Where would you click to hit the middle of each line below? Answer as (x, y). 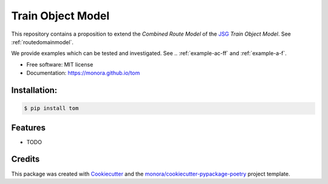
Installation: (34, 90)
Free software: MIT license (60, 64)
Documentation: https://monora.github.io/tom (83, 73)
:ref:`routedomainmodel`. (43, 42)
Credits (26, 159)
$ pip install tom (51, 108)
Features (28, 127)
